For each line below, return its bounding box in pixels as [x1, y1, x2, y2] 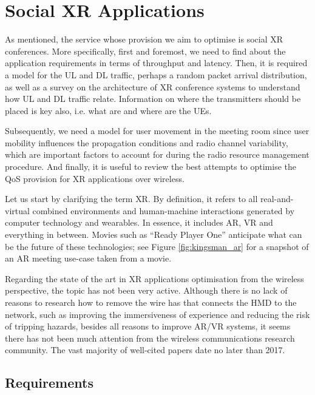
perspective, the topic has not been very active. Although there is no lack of [5, 284, 288, 297]
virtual [5, 204, 30, 217]
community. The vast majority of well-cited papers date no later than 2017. [5, 343, 285, 356]
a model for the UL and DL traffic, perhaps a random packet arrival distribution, [5, 68, 307, 81]
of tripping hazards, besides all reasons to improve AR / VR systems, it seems [5, 320, 291, 333]
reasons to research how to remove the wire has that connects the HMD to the [5, 296, 297, 308]
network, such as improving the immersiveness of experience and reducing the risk [5, 308, 310, 320]
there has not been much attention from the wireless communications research [5, 331, 295, 344]
